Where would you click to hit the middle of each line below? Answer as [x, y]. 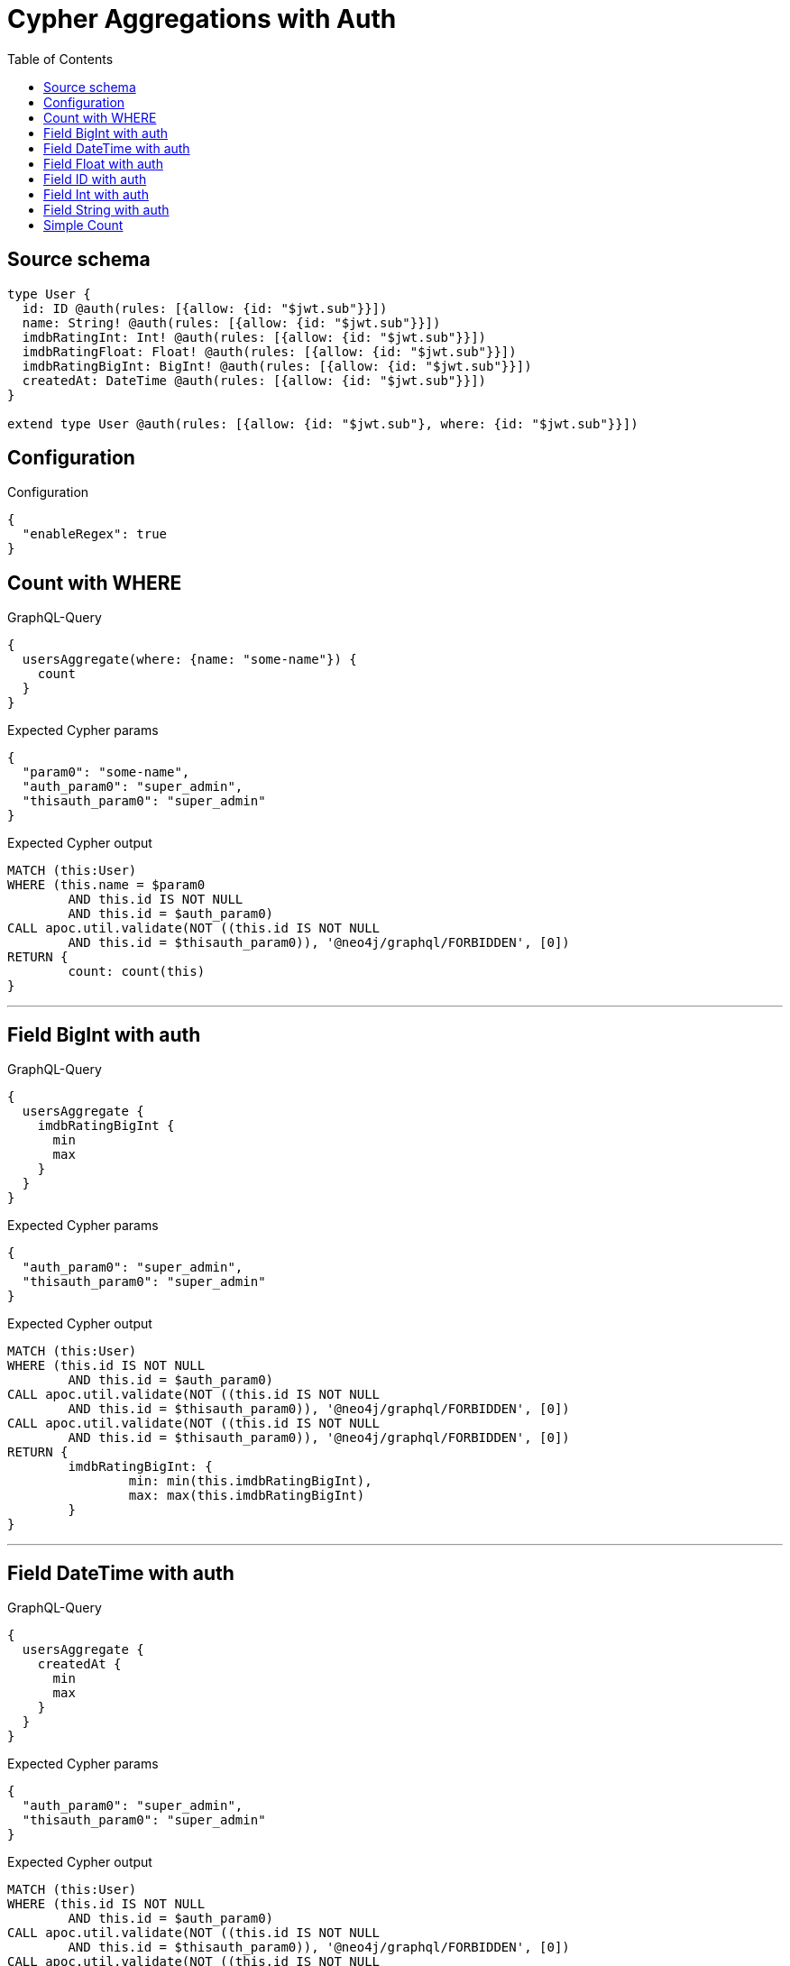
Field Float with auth [103, 163]
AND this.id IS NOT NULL [156, 900]
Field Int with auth [96, 194]
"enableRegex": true [95, 534]
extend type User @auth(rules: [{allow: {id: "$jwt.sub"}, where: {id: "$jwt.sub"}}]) [323, 423]
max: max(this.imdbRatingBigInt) [247, 1496]
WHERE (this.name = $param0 [106, 885]
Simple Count [83, 225]
